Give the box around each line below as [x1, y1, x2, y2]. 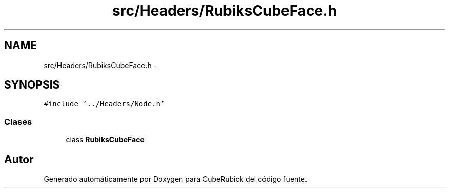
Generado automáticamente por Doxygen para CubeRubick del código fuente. [44, 175, 307, 184]
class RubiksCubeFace [66, 135, 145, 144]
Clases [4, 116, 32, 127]
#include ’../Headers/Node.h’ [44, 100, 165, 109]
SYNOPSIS [4, 78, 60, 92]
